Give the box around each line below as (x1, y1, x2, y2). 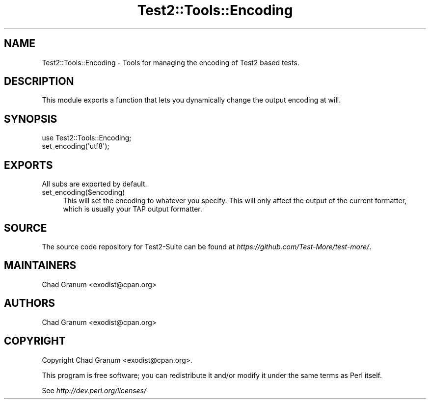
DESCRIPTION (4, 75, 74, 88)
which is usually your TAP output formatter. (63, 205, 202, 214)
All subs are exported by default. (42, 180, 147, 188)
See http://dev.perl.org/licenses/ (42, 386, 147, 395)
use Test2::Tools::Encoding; (42, 134, 132, 142)
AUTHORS (4, 297, 55, 310)
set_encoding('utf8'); (42, 142, 109, 151)
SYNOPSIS (4, 112, 57, 125)
